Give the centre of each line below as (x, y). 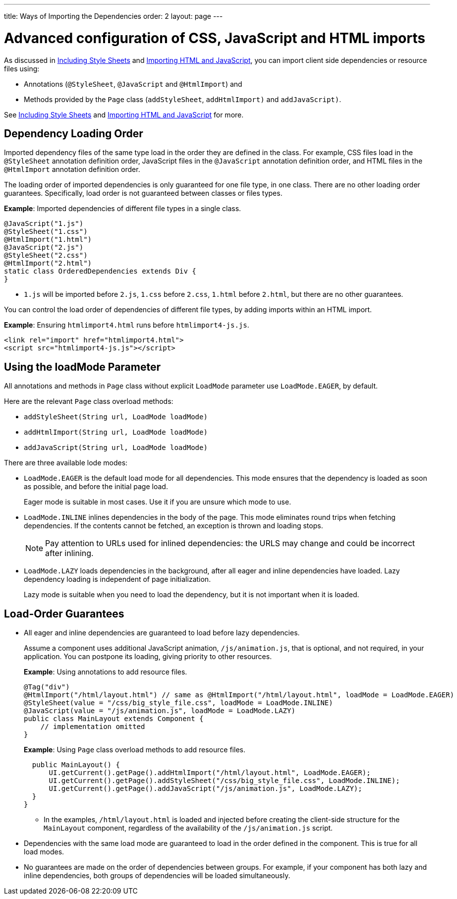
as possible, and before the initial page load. (96, 487)
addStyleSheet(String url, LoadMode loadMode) (116, 417)
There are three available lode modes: (66, 463)
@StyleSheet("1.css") (46, 232)
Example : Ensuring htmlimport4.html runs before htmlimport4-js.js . (127, 325)
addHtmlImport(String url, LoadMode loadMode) (116, 432)
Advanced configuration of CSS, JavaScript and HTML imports (215, 38)
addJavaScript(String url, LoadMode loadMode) (116, 448)
